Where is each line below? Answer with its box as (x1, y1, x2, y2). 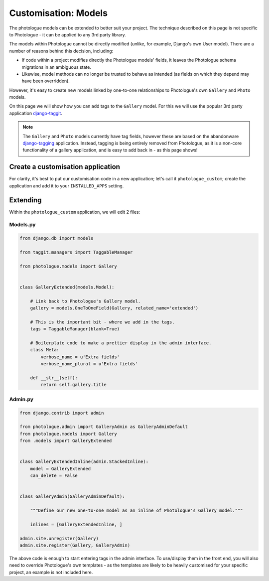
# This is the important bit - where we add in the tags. (30, 319, 175, 325)
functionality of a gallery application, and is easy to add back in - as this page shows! (22, 147, 198, 153)
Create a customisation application (9, 162, 121, 171)
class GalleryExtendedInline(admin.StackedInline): (19, 459, 149, 464)
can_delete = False (30, 473, 78, 478)
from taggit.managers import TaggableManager (19, 249, 133, 255)
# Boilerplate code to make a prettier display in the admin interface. (30, 340, 212, 346)
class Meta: (30, 347, 60, 353)
